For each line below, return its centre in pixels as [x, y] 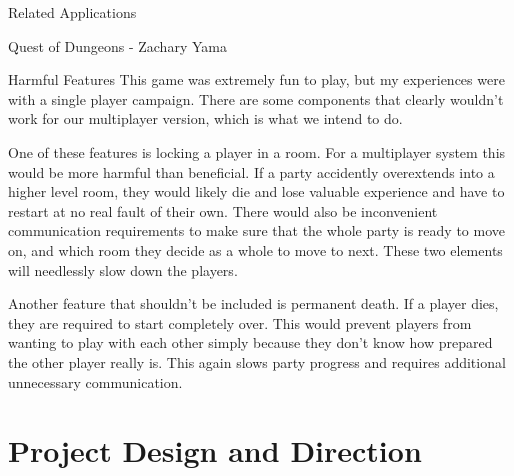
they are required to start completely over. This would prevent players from [240, 322]
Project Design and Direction [215, 450]
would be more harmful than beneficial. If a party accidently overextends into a [251, 171]
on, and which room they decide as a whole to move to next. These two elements [255, 249]
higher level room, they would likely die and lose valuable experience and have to [256, 191]
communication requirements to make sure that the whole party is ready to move [256, 230]
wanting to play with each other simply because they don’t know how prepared [250, 342]
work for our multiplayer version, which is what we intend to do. [205, 118]
